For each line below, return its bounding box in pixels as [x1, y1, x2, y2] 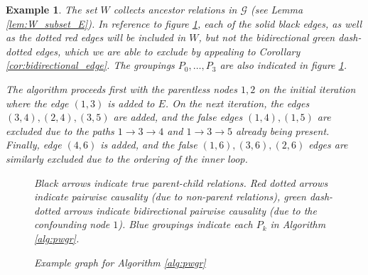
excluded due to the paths [6, 123, 114, 138]
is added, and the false [100, 137, 197, 152]
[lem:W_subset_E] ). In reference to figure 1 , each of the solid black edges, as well [6, 16, 362, 31]
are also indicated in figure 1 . [220, 58, 347, 72]
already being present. [236, 123, 330, 138]
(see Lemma [250, 2, 303, 16]
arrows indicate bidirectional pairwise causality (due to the [63, 203, 317, 217]
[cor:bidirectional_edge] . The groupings [6, 58, 175, 72]
